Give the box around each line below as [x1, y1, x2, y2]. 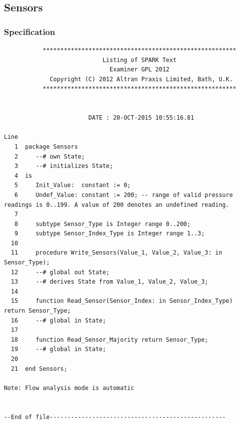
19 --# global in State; [11, 346, 106, 353]
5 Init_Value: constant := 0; [14, 182, 131, 189]
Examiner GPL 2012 [109, 66, 170, 73]
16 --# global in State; [11, 317, 106, 324]
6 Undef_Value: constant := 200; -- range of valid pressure [14, 191, 233, 198]
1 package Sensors [14, 143, 78, 150]
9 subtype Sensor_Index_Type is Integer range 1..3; [14, 230, 205, 237]
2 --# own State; [14, 153, 85, 160]
